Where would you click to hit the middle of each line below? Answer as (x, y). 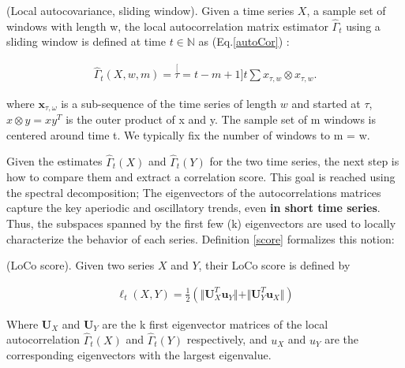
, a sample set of (346, 10)
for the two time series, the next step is (304, 161)
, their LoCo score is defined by (274, 265)
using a (363, 26)
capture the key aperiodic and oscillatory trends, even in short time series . (193, 208)
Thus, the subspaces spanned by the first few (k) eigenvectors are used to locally (201, 223)
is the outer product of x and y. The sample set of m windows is (221, 119)
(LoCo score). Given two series (81, 265)
